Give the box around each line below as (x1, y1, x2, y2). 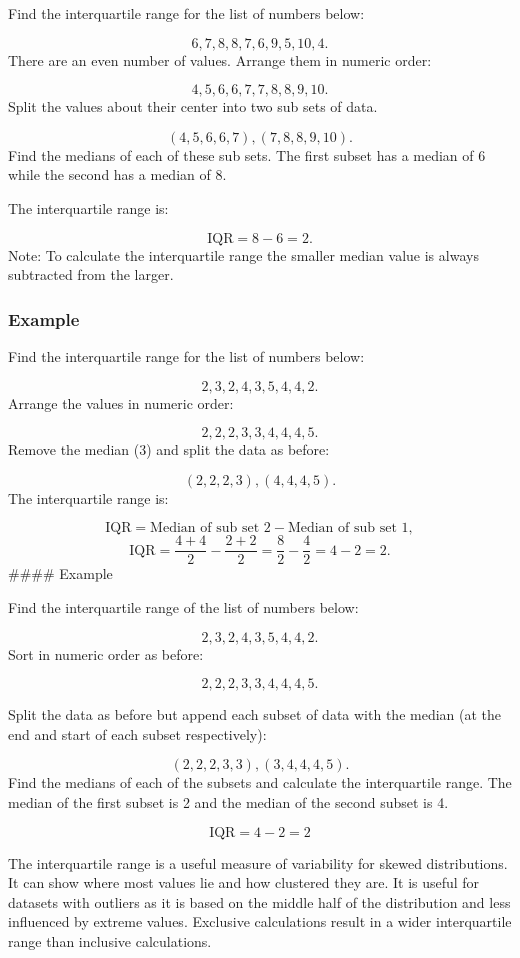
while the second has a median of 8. (8, 164, 227, 185)
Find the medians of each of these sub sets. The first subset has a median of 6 (8, 144, 486, 165)
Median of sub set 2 (150, 521, 271, 536)
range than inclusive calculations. (8, 930, 212, 951)
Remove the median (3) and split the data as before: (8, 439, 330, 460)
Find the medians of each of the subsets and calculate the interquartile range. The (8, 772, 512, 793)
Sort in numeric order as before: (8, 643, 204, 664)
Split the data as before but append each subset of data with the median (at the (8, 704, 502, 725)
